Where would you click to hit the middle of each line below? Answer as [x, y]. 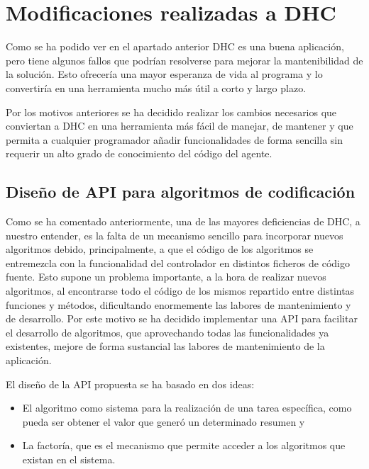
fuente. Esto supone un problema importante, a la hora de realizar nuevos [166, 277]
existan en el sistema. [69, 459]
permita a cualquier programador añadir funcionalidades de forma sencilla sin [175, 139]
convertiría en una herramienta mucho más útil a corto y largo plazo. [156, 87]
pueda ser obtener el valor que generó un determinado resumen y [164, 421]
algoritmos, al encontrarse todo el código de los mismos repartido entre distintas [180, 291]
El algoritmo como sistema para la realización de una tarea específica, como [187, 408]
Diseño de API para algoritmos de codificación [181, 192]
